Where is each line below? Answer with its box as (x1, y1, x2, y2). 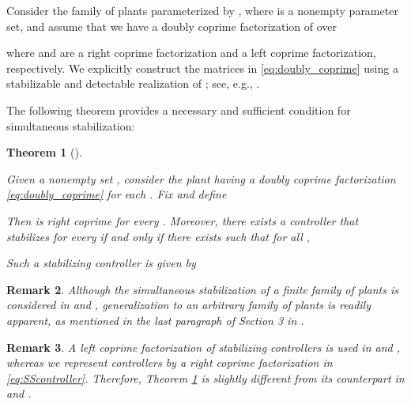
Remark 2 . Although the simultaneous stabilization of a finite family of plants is (6, 281, 398, 297)
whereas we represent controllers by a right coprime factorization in (6, 354, 333, 371)
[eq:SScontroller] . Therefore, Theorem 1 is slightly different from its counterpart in (6, 369, 405, 386)
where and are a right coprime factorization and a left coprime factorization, (6, 44, 376, 61)
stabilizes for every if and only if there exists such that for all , (6, 228, 311, 244)
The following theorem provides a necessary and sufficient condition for (6, 101, 351, 118)
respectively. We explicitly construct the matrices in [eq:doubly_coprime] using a (6, 59, 398, 76)
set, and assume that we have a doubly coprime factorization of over (6, 17, 337, 34)
